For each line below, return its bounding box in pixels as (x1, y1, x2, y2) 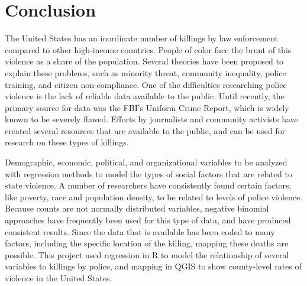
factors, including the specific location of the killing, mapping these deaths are (5, 237, 289, 249)
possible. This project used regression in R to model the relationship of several (5, 248, 289, 261)
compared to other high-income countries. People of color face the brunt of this (5, 43, 292, 56)
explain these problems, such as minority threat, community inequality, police (5, 66, 286, 79)
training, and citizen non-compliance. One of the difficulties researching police (5, 78, 287, 90)
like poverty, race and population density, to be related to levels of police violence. (5, 190, 303, 203)
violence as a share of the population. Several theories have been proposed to (5, 55, 284, 67)
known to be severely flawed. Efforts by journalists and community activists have (5, 113, 298, 125)
